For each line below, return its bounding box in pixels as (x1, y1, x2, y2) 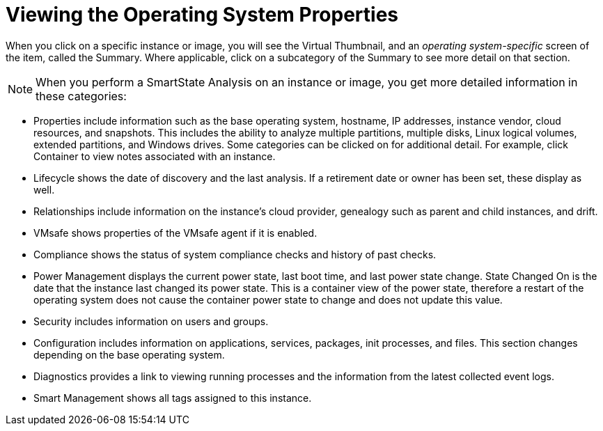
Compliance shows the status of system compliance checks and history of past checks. (33, 248, 437, 260)
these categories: (36, 88, 127, 103)
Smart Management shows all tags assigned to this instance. (33, 391, 312, 404)
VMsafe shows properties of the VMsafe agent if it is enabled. (33, 226, 318, 239)
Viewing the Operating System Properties (6, 3, 399, 26)
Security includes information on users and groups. (33, 315, 269, 327)
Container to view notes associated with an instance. (33, 150, 276, 162)
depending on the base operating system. (33, 348, 225, 361)
